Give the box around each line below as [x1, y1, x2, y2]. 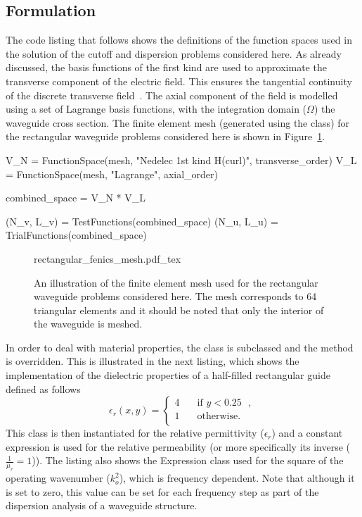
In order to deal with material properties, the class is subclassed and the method [6, 340, 354, 354]
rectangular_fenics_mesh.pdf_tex [34, 251, 181, 266]
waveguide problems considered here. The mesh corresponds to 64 [34, 289, 317, 304]
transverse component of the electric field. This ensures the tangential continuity [6, 73, 352, 88]
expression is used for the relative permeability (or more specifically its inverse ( [6, 439, 350, 454]
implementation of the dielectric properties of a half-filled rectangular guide [6, 368, 330, 382]
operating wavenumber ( [6, 471, 110, 485]
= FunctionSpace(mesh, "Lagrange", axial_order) [6, 166, 218, 181]
